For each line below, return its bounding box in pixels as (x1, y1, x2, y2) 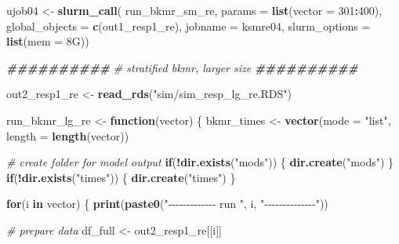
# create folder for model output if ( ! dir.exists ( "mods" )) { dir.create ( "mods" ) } (6, 154, 394, 170)
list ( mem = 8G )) (6, 33, 89, 49)
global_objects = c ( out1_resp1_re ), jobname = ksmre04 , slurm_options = (6, 17, 371, 34)
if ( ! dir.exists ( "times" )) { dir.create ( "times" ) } (6, 169, 236, 185)
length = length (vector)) (6, 127, 129, 144)
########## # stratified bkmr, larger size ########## (6, 59, 359, 75)
